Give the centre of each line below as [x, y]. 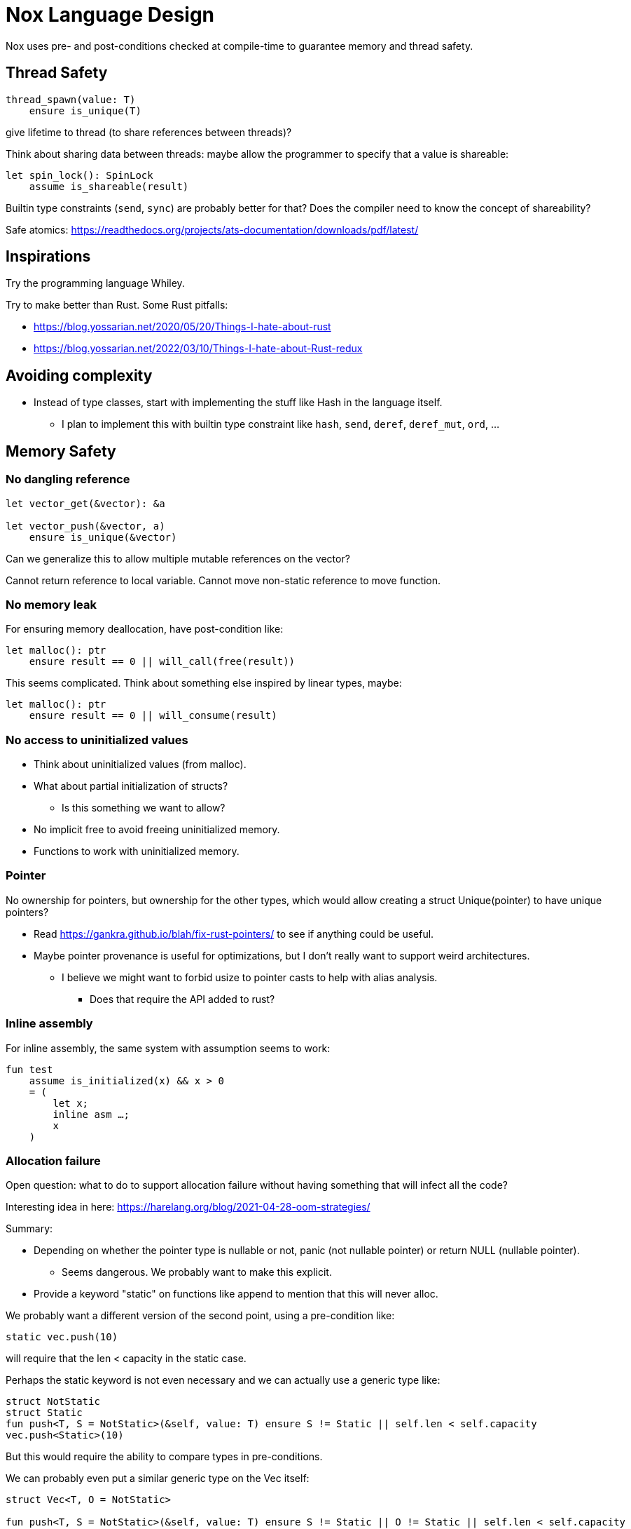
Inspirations [48, 257]
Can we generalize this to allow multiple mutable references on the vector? [178, 558]
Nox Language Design [110, 15]
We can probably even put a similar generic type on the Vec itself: [158, 1479]
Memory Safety [61, 451]
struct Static [44, 1413]
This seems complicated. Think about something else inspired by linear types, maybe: [204, 683]
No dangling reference [68, 479]
